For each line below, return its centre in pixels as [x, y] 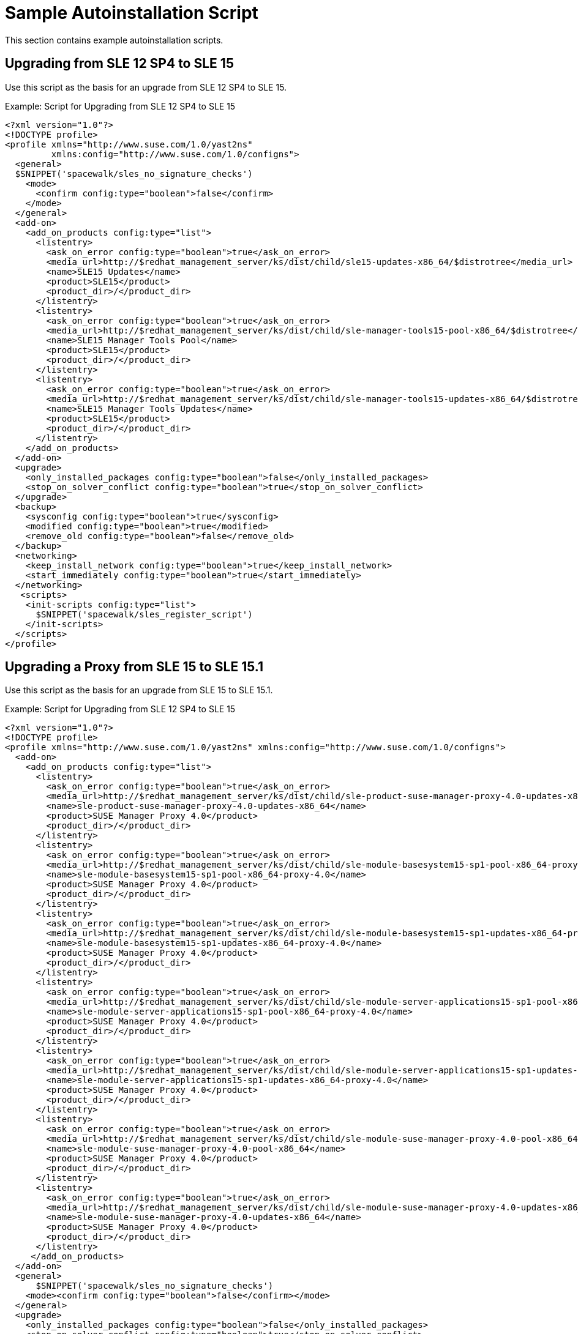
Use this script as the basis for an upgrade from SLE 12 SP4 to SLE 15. [146, 87]
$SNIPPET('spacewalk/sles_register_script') [144, 614]
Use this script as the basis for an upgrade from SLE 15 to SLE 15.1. [139, 690]
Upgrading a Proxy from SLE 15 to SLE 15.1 [134, 667]
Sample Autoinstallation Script [132, 13]
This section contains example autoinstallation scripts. [114, 40]
